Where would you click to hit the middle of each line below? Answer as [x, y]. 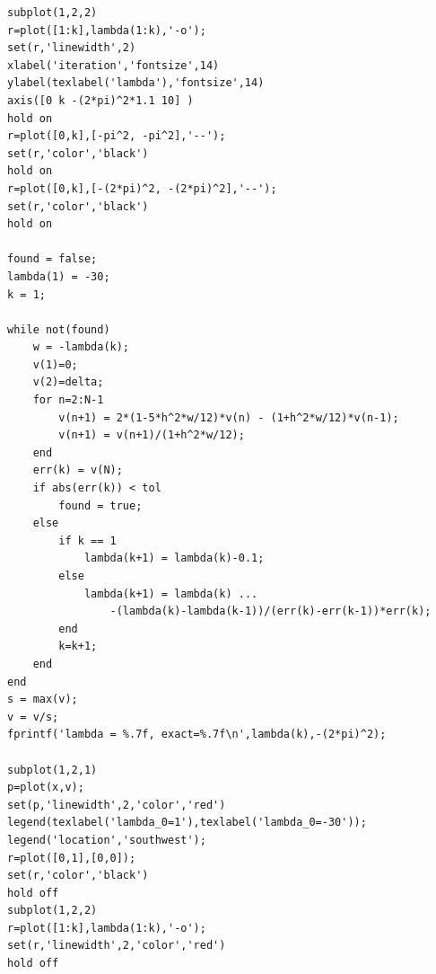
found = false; [52, 259]
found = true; [100, 505]
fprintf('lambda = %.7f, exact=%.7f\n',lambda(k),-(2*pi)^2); [197, 735]
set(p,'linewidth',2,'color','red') [117, 805]
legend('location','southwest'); [107, 840]
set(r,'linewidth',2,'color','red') [117, 946]
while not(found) [59, 329]
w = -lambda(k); [81, 347]
